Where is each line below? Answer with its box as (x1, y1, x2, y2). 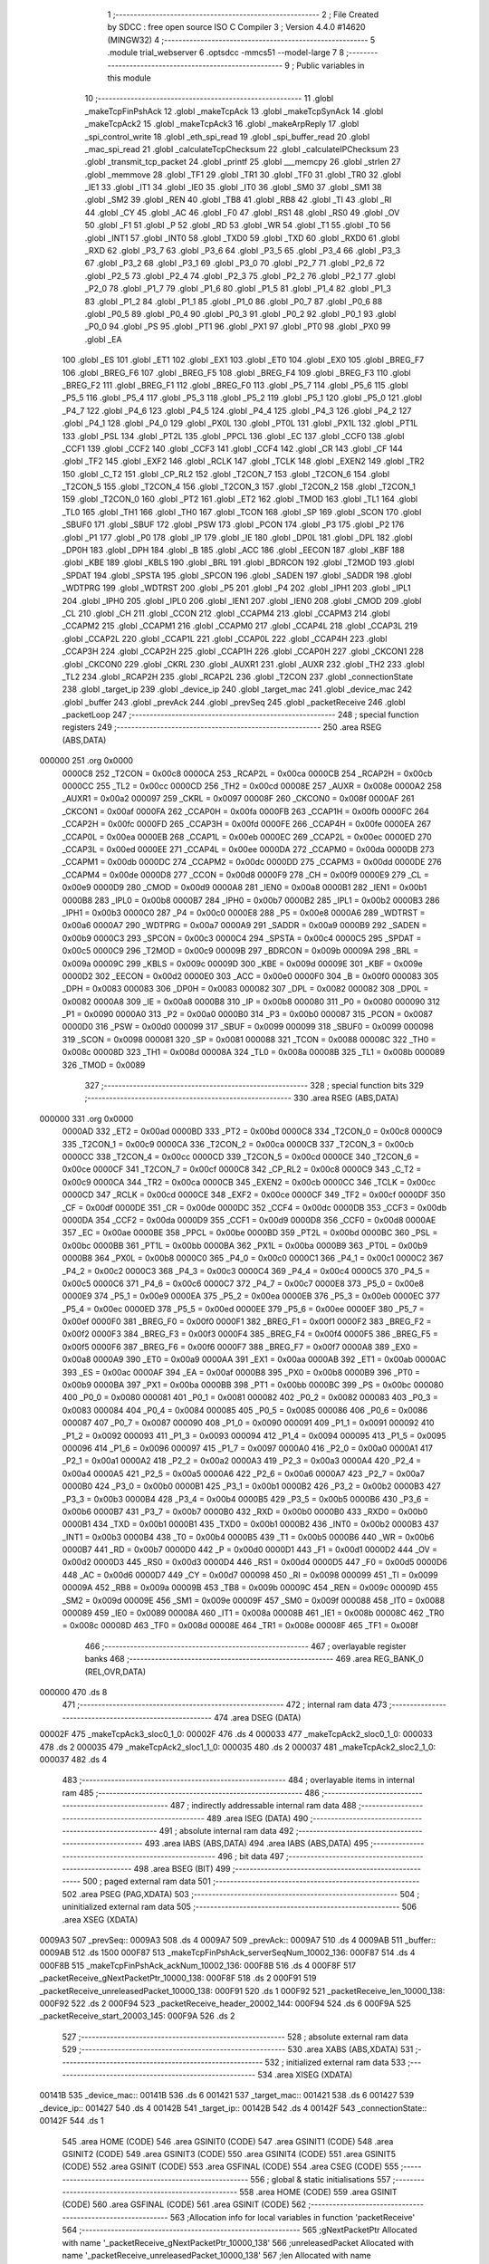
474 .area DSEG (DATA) (213, 1712, 302, 1722)
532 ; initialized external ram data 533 (264, 2057, 407, 2067)
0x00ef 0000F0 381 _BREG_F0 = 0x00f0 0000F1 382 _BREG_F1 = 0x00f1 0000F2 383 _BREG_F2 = (62, 1316, 432, 1327)
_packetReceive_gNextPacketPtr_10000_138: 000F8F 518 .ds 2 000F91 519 (39, 1972, 317, 1983)
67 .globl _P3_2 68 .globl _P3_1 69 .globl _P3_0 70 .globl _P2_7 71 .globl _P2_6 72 (84, 258, 385, 269)
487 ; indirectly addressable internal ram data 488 (169, 1800, 357, 1811)
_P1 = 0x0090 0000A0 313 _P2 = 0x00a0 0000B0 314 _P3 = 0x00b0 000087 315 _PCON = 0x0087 (62, 1009, 434, 1020)
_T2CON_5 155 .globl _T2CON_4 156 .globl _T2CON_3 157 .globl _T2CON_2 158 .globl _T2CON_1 (62, 481, 417, 493)
